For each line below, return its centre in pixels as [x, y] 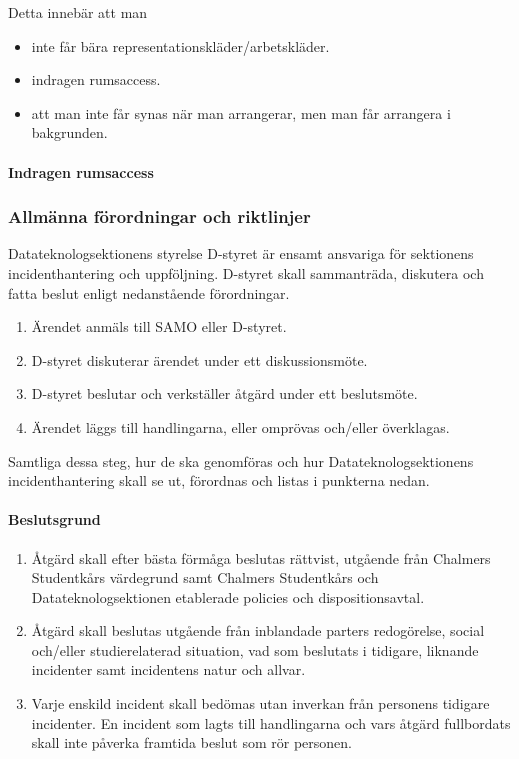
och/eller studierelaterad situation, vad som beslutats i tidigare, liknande [255, 649]
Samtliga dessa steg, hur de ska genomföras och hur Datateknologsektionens [241, 460]
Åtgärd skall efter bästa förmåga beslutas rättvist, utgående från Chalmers [261, 557]
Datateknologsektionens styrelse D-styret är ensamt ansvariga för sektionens [241, 253]
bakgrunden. [69, 132]
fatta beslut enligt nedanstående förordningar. [149, 292]
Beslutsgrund [54, 519]
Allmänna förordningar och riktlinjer [159, 216]
